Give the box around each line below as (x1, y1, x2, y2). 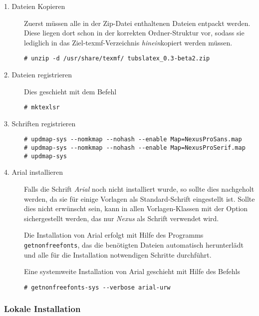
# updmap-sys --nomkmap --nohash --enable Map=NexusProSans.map (24, 136, 242, 143)
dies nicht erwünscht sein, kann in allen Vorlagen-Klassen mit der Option (24, 203, 248, 214)
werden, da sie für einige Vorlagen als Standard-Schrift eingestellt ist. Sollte (24, 193, 255, 204)
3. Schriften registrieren (4, 118, 76, 128)
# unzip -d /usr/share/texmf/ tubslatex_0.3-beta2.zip (24, 55, 210, 62)
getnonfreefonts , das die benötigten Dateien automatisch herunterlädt (24, 240, 244, 250)
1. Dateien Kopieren (4, 1, 65, 11)
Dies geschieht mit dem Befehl (24, 86, 117, 96)
